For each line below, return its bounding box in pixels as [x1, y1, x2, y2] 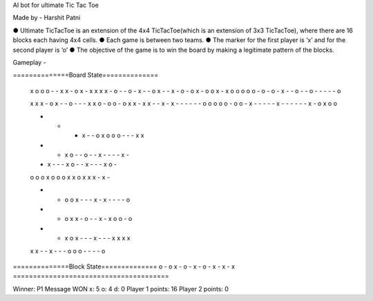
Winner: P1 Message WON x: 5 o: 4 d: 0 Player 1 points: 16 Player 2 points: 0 [12, 284, 229, 293]
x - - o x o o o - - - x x [82, 131, 144, 139]
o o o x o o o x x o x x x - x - [30, 173, 111, 181]
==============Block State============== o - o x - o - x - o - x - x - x [12, 262, 235, 271]
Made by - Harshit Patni [12, 14, 81, 22]
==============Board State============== [12, 71, 159, 79]
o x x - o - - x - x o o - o [64, 215, 133, 223]
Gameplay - [12, 58, 46, 66]
